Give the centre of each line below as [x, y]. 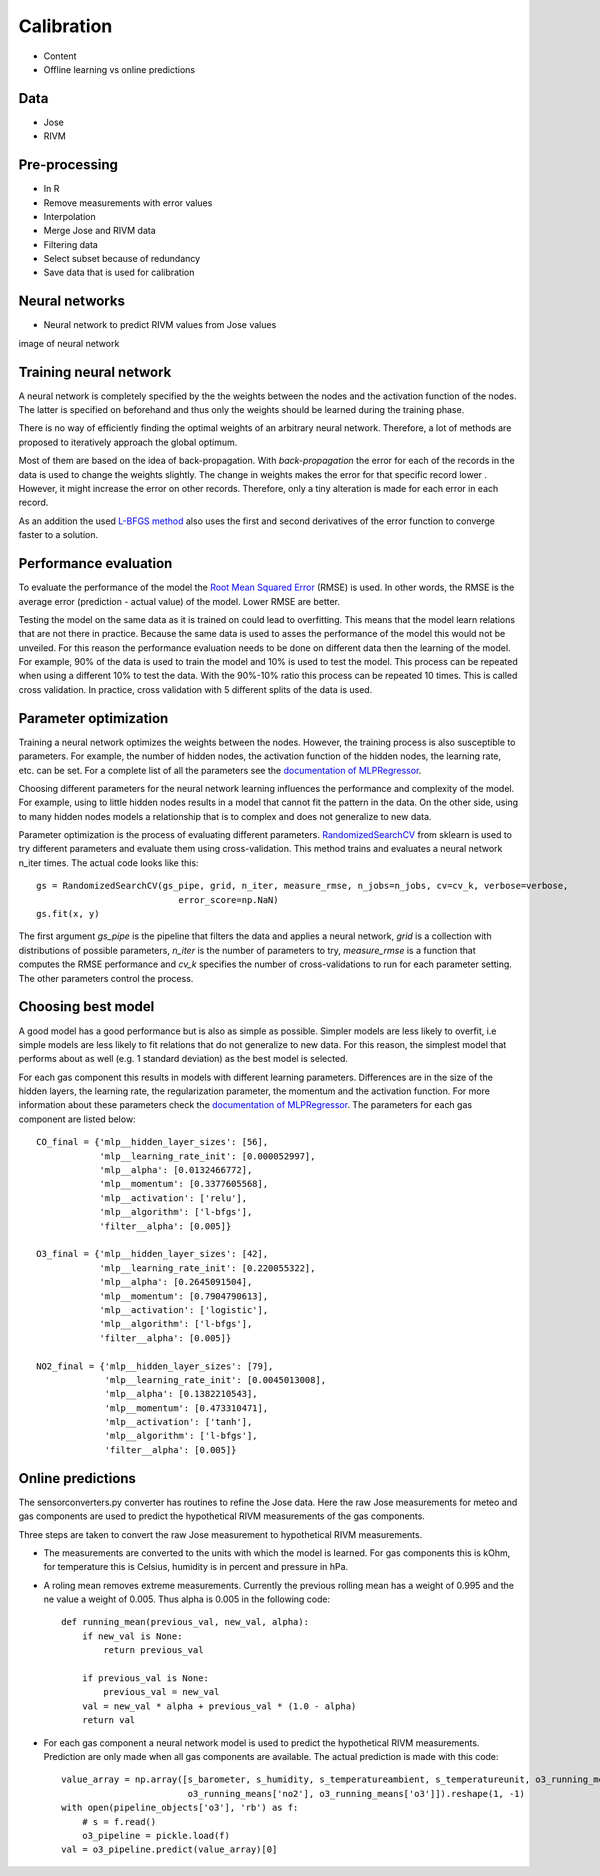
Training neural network [95, 371]
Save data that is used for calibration [119, 272]
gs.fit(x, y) [68, 914]
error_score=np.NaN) [228, 899]
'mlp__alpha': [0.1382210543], [181, 1394]
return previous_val [153, 1650]
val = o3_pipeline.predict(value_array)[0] [169, 1849]
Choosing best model [86, 1006]
